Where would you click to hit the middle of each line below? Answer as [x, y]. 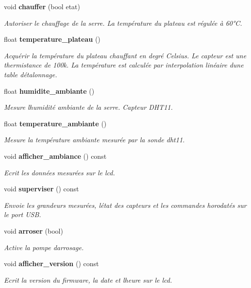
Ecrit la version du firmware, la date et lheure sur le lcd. [88, 280]
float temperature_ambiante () [55, 123]
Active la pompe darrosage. [44, 247]
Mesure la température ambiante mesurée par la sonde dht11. [94, 140]
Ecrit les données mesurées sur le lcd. [59, 172]
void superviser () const [42, 189]
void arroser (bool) [33, 230]
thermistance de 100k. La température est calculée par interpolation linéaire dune [124, 65]
